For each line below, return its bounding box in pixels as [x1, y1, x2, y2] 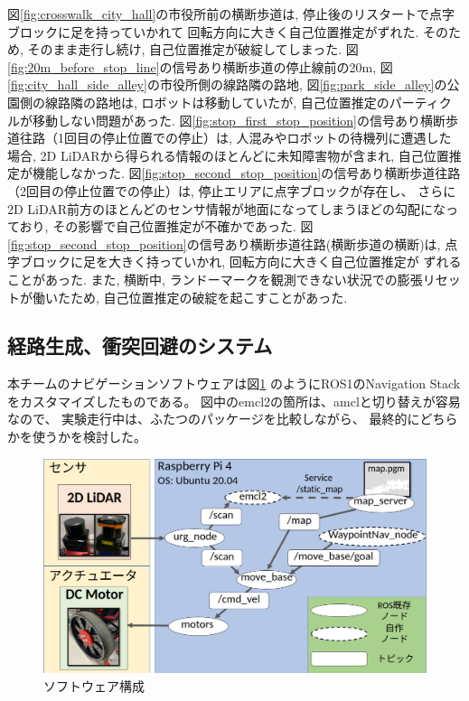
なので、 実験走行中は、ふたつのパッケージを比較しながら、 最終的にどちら [7, 409, 458, 428]
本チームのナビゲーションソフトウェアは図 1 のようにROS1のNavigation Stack [7, 374, 461, 393]
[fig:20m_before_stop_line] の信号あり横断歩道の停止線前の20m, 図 [7, 57, 393, 76]
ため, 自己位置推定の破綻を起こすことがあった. [70, 287, 348, 306]
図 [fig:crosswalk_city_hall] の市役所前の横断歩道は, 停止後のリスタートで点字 [7, 5, 455, 23]
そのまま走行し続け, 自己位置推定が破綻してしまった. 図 [27, 40, 359, 59]
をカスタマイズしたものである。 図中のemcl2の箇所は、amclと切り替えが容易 [7, 391, 461, 410]
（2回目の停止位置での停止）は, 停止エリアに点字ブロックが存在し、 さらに [7, 181, 456, 200]
